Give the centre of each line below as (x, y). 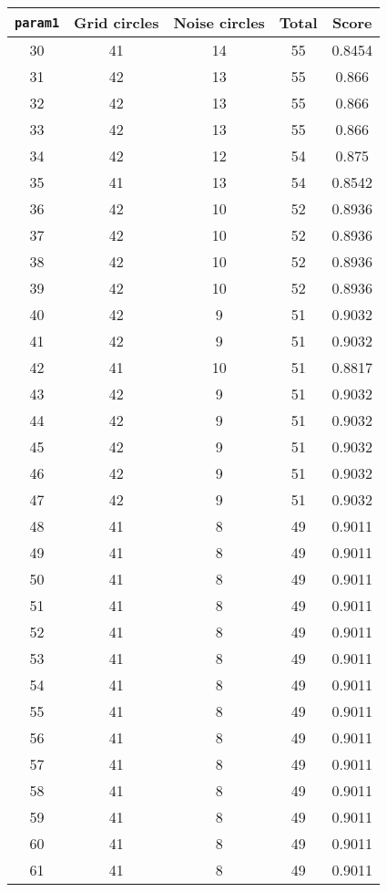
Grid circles (117, 22)
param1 (37, 22)
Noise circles (219, 22)
